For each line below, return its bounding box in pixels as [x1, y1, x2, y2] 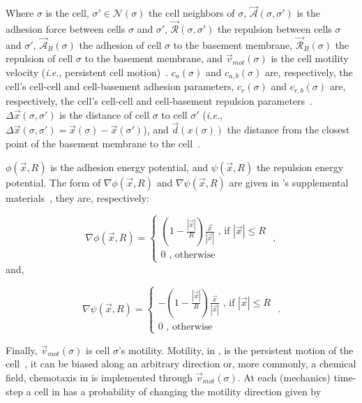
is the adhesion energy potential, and [50, 159, 209, 174]
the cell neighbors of [149, 6, 235, 20]
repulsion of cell [6, 51, 73, 66]
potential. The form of [6, 175, 101, 189]
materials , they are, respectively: [6, 190, 149, 205]
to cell [161, 107, 188, 122]
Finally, [6, 342, 38, 357]
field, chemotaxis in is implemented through [6, 370, 193, 384]
